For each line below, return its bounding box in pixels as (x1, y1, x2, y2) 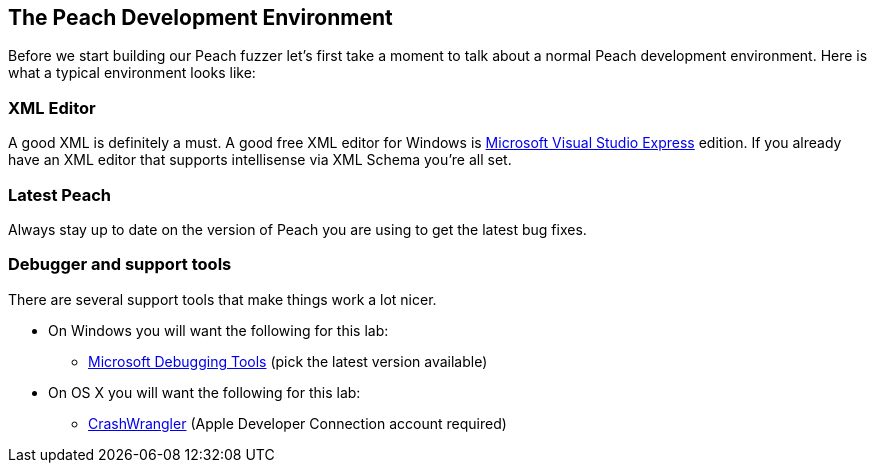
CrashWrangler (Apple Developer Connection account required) (88, 414, 507, 432)
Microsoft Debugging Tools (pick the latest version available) (88, 352, 488, 370)
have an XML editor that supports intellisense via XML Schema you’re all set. (8, 151, 512, 169)
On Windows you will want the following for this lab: (48, 321, 389, 339)
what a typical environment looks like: (8, 64, 256, 82)
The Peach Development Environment (8, 5, 393, 30)
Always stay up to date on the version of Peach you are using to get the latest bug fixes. (8, 220, 587, 238)
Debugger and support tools (8, 254, 232, 275)
